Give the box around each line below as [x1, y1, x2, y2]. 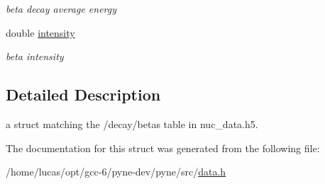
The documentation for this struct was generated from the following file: [6, 140, 320, 155]
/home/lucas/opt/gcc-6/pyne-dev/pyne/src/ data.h [6, 164, 226, 179]
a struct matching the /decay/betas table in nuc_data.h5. [6, 116, 258, 131]
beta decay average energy [6, 1, 117, 16]
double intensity [6, 25, 75, 40]
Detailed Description [6, 84, 161, 105]
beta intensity [6, 49, 64, 64]
